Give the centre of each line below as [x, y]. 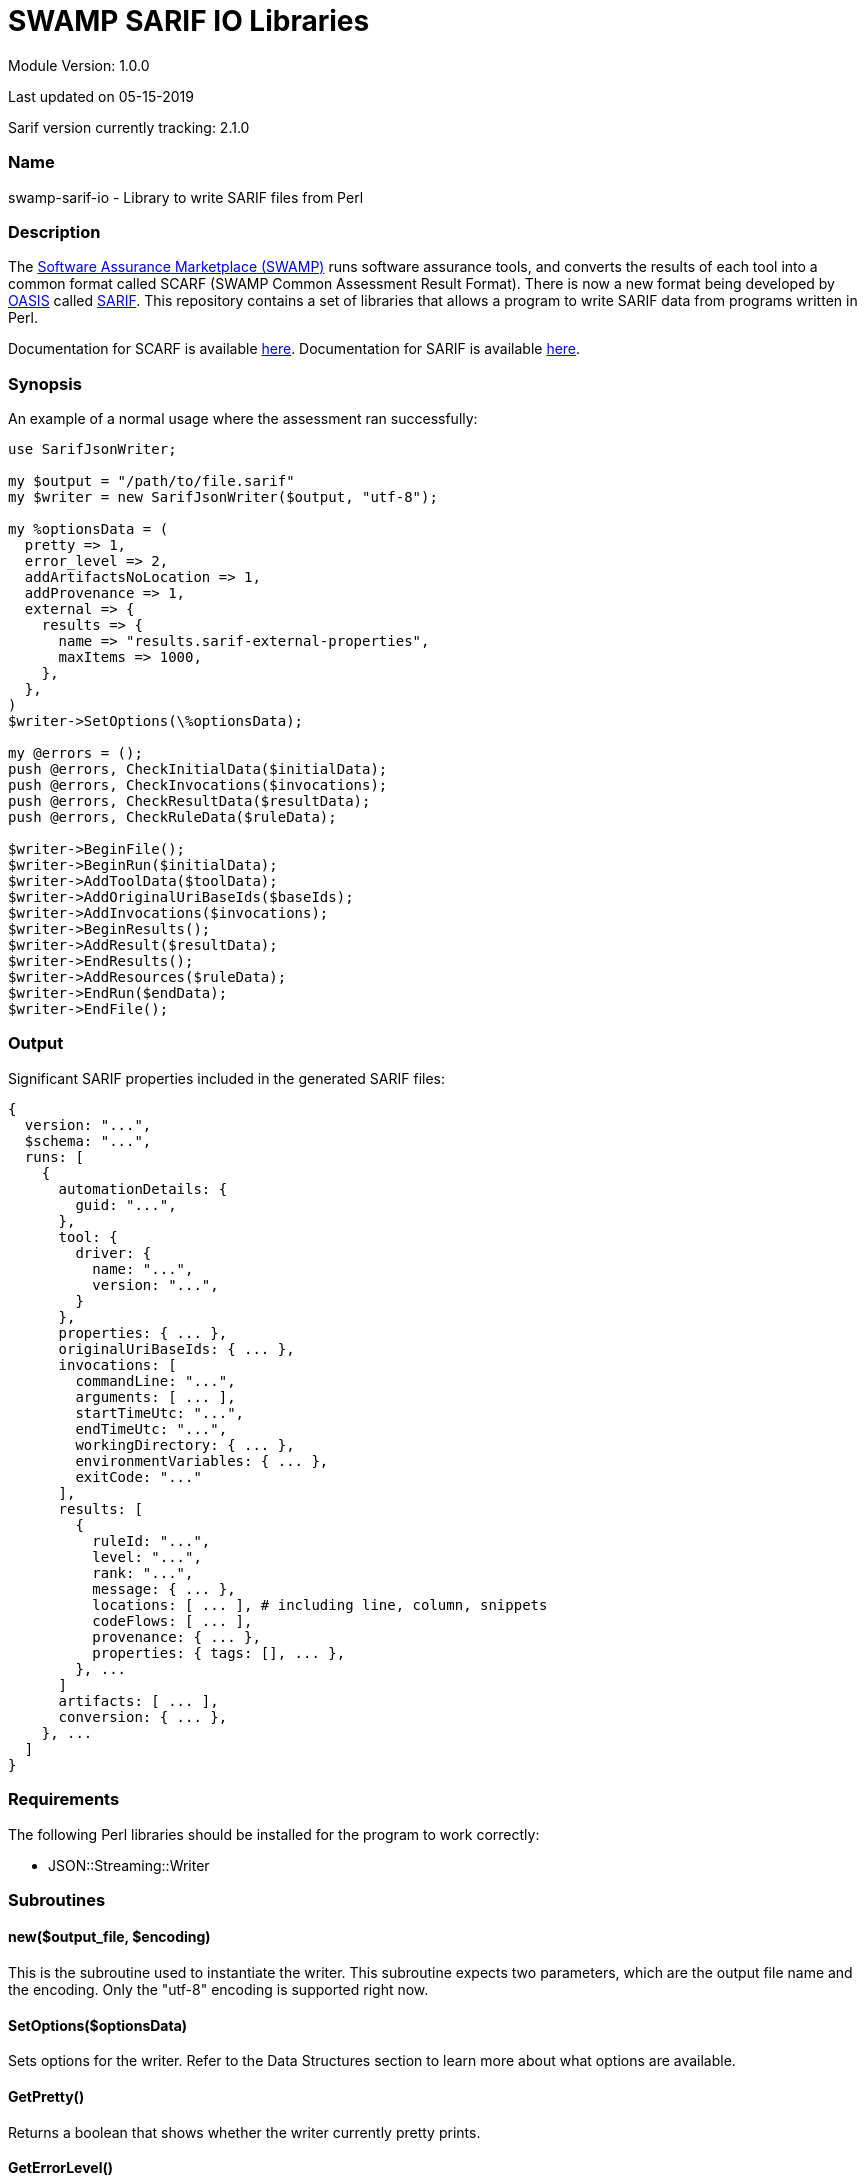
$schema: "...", [88, 1140]
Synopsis [45, 383]
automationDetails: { [143, 1188]
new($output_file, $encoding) [109, 1937]
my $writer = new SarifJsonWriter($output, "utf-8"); [223, 497]
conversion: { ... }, [143, 1716]
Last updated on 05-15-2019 [101, 96]
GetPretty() [46, 2096]
